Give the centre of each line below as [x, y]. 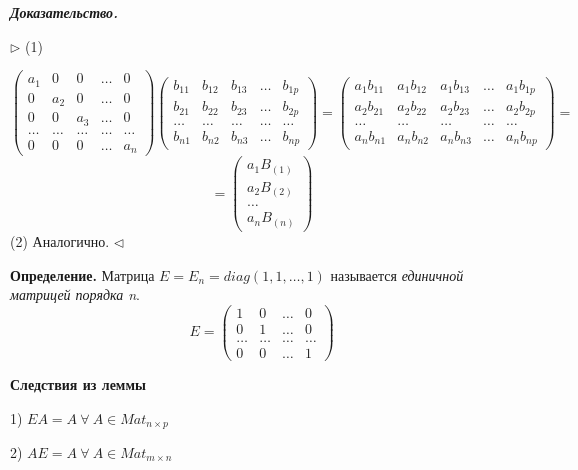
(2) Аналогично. [60, 240]
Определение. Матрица [82, 274]
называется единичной [397, 274]
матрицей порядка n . [75, 294]
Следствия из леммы [78, 383]
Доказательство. [64, 12]
